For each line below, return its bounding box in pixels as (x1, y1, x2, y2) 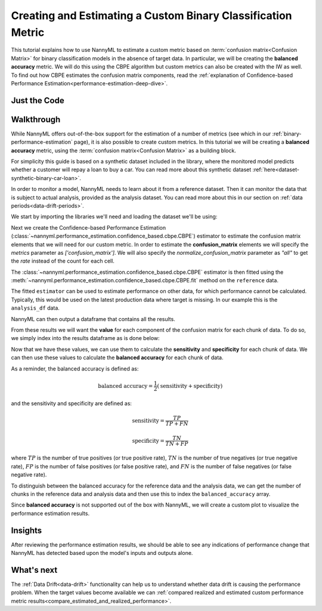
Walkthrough (11, 114, 61, 125)
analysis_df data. (11, 304, 60, 311)
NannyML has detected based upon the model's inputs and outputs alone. (11, 550, 193, 556)
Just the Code (11, 95, 65, 106)
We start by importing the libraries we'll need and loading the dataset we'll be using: (11, 213, 218, 220)
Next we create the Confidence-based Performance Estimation (11, 224, 166, 231)
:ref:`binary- (272, 130, 302, 137)
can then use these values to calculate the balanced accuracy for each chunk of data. (11, 354, 224, 361)
